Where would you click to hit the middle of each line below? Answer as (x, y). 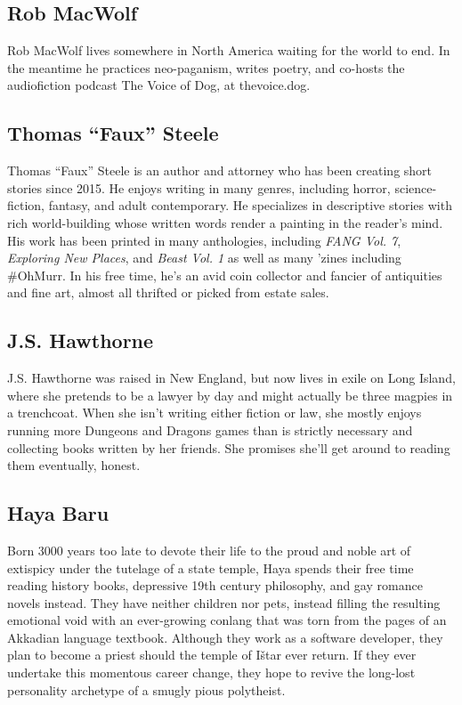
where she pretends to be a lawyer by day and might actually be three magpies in (230, 395)
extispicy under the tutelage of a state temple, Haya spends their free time (211, 567)
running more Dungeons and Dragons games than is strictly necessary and (210, 429)
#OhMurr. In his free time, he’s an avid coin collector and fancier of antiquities (225, 275)
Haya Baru (58, 513)
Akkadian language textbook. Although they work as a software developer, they (225, 637)
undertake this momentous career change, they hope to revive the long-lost (211, 673)
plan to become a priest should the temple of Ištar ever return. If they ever (212, 655)
